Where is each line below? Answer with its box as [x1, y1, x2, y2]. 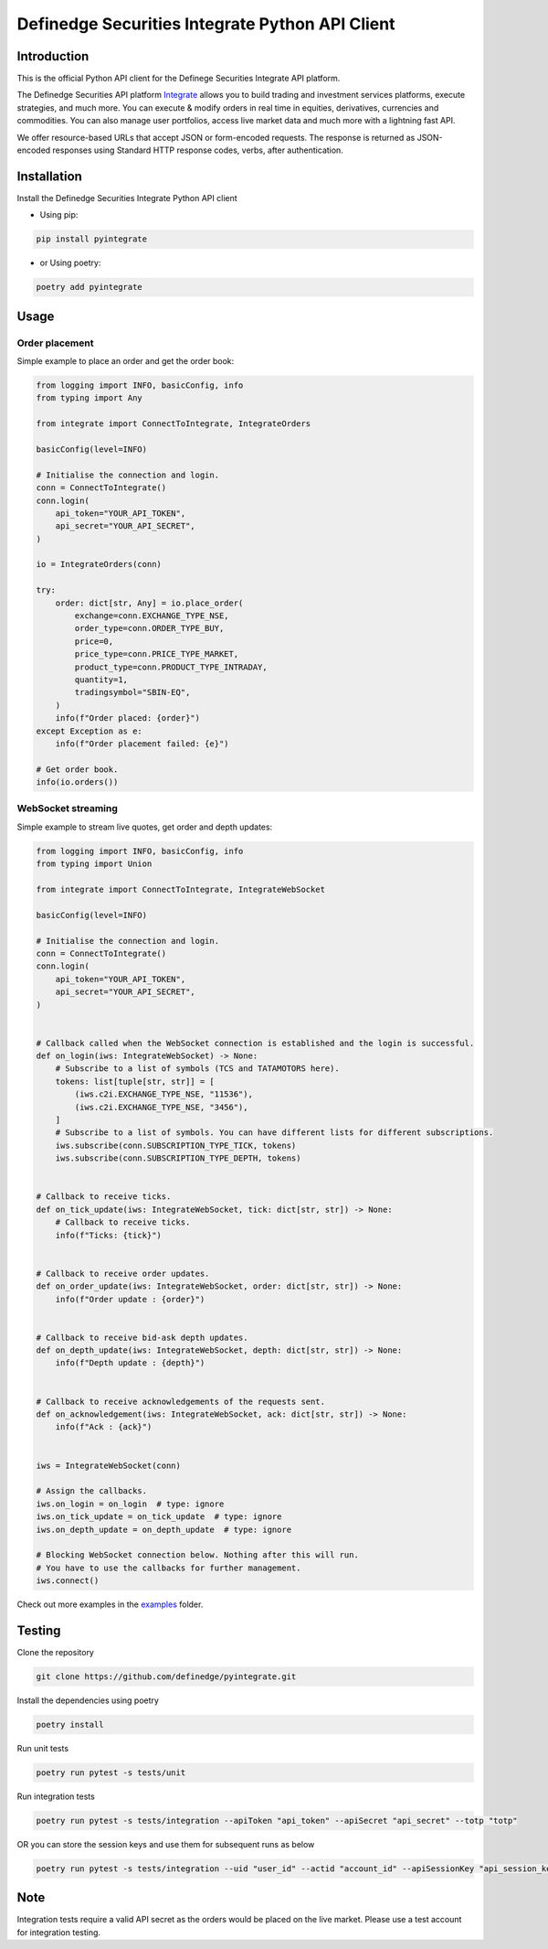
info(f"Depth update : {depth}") [55, 1358, 205, 1368]
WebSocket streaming [16, 802, 119, 815]
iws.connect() [36, 1576, 100, 1586]
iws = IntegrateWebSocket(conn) [36, 1460, 182, 1471]
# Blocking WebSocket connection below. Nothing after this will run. [36, 1550, 360, 1560]
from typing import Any [36, 393, 143, 403]
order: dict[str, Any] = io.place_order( [55, 597, 244, 608]
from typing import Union [36, 859, 153, 869]
